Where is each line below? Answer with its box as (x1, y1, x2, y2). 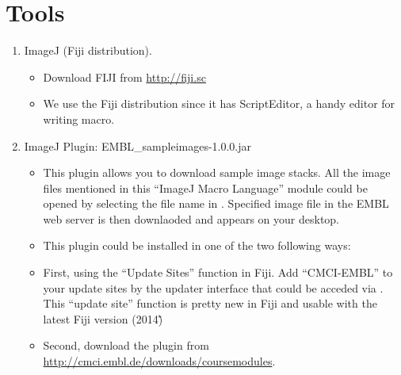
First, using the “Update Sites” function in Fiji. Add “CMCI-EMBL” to (43, 264, 393, 281)
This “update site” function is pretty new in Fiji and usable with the (43, 295, 377, 312)
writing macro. (43, 110, 115, 127)
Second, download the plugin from (43, 337, 209, 354)
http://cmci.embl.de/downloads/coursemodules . (43, 353, 276, 369)
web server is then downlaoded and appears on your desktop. (43, 210, 340, 227)
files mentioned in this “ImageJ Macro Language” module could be (43, 179, 368, 196)
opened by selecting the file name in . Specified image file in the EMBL (43, 195, 389, 212)
